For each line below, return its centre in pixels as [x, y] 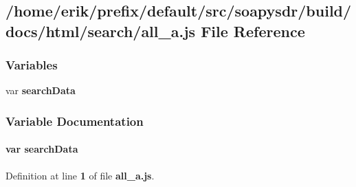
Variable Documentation [75, 121]
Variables [32, 65]
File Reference [253, 31]
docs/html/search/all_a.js [101, 31]
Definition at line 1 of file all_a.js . [80, 175]
